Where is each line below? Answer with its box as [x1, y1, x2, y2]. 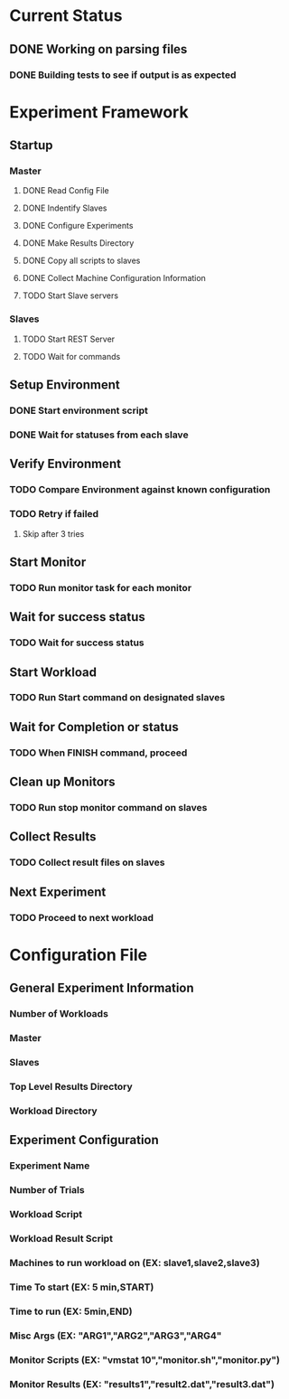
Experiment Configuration [9, 1132, 160, 1148]
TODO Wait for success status [9, 636, 144, 649]
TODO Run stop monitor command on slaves [9, 802, 208, 814]
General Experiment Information [9, 981, 194, 996]
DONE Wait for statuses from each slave [9, 428, 189, 441]
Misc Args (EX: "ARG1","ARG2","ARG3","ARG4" [9, 1329, 222, 1342]
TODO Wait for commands [22, 351, 121, 361]
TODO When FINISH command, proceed [9, 746, 188, 759]
